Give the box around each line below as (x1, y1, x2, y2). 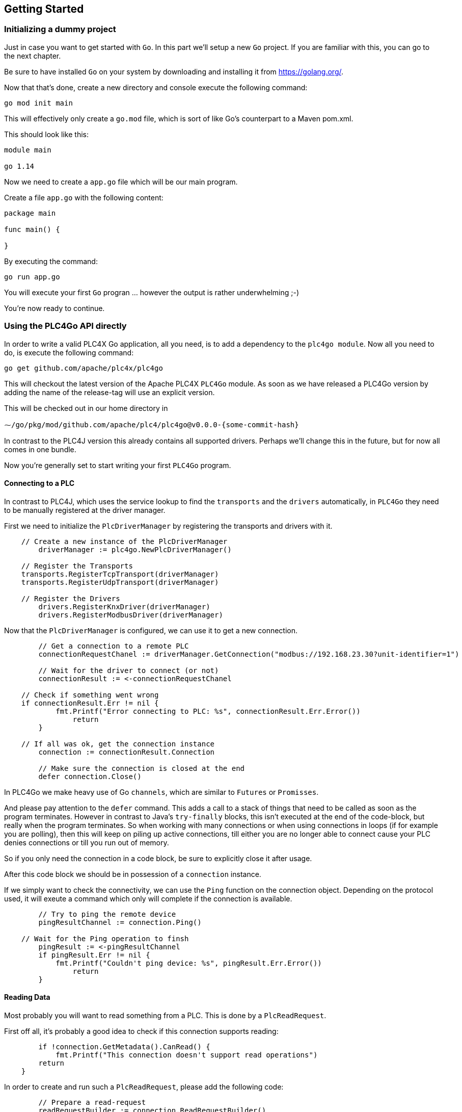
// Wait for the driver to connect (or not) (38, 666, 219, 675)
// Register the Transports (21, 561, 133, 570)
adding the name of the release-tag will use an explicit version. (4, 387, 215, 397)
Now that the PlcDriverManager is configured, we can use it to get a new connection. (4, 626, 298, 635)
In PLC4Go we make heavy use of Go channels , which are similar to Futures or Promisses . (4, 787, 319, 796)
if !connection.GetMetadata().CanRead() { (38, 1042, 210, 1051)
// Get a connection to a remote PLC (38, 641, 189, 650)
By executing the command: (4, 256, 98, 266)
